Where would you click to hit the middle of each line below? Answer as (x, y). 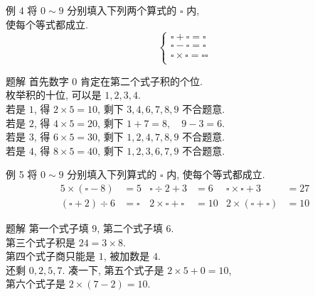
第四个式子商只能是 (50, 256)
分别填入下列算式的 (112, 174)
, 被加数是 (127, 256)
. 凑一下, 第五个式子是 (113, 269)
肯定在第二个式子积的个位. (141, 81)
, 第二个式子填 (130, 228)
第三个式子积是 (41, 242)
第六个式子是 (36, 284)
